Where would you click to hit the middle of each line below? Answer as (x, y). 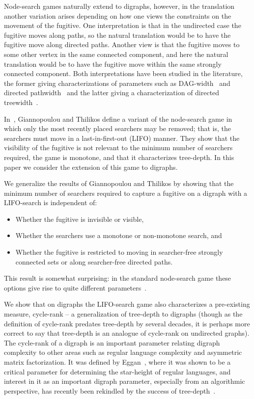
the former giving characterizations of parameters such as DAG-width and (117, 83)
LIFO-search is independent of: (51, 202)
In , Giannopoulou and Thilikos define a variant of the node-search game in (118, 119)
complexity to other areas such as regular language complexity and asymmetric (123, 352)
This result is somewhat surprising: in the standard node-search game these (118, 278)
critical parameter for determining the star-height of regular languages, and (117, 371)
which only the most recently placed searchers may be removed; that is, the (118, 128)
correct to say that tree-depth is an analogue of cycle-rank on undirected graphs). (127, 333)
